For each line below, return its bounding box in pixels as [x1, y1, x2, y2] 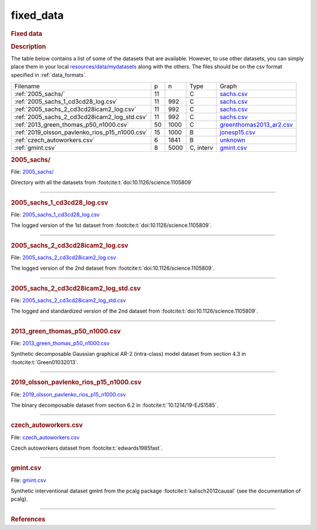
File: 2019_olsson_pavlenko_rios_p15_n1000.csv [11, 390, 126, 398]
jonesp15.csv [220, 128, 255, 137]
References [11, 515, 46, 523]
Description [11, 42, 46, 50]
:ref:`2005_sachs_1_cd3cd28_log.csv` [14, 97, 118, 106]
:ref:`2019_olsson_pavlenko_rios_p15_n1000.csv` [14, 128, 148, 137]
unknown [220, 136, 246, 144]
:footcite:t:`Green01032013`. [11, 358, 79, 366]
